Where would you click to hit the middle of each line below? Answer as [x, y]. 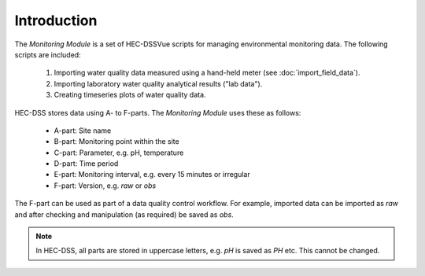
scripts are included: [48, 54]
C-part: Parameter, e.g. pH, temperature [119, 153]
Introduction [56, 20]
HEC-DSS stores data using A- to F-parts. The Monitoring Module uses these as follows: [158, 112]
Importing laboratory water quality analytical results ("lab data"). [158, 83]
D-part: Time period [86, 164]
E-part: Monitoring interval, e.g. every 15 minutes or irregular [152, 175]
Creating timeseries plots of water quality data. [130, 95]
